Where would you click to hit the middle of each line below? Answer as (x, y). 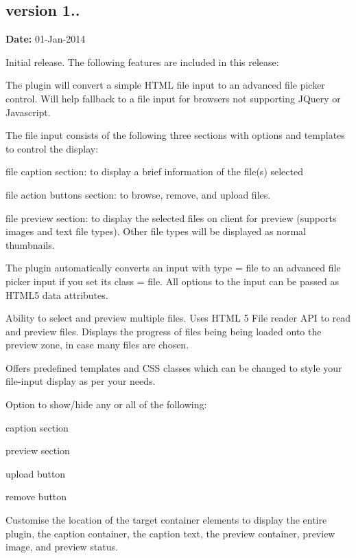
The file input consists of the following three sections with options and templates (175, 135)
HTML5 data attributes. (57, 294)
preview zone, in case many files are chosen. (97, 345)
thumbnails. (30, 244)
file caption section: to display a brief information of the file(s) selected (154, 171)
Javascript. (28, 112)
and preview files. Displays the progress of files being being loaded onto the (164, 331)
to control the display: (52, 148)
